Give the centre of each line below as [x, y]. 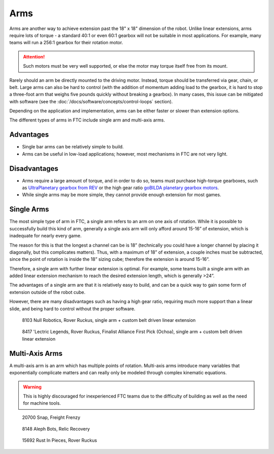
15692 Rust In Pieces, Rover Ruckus [60, 440]
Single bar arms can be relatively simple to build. [73, 147]
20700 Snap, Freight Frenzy [51, 417]
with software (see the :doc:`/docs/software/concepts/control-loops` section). [91, 101]
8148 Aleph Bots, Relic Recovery [56, 429]
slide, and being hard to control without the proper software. [72, 309]
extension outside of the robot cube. [47, 292]
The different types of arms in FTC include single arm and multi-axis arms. [87, 120]
